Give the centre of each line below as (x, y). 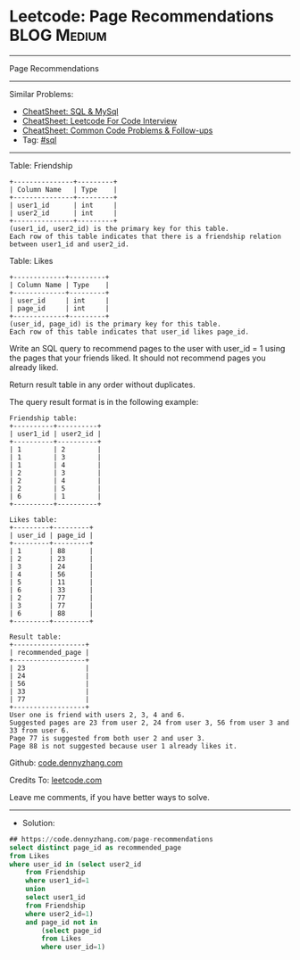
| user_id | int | (59, 301)
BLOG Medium (58, 35)
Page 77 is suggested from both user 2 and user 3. (107, 738)
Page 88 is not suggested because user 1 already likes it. (124, 746)
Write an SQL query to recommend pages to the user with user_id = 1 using (147, 348)
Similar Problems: (42, 94)
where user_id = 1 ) (73, 948)
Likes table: (33, 519)
